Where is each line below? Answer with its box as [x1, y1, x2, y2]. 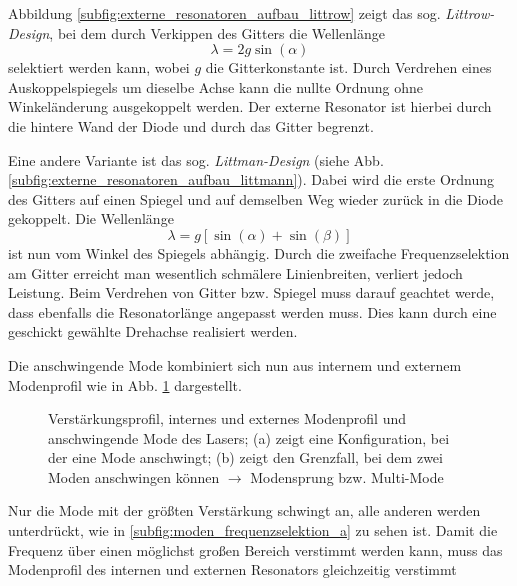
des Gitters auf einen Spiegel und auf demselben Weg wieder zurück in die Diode [8, 188, 503, 209]
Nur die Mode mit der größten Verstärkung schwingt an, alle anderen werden [8, 500, 481, 521]
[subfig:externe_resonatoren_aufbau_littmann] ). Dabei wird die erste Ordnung [8, 169, 495, 190]
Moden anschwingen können [48, 466, 220, 487]
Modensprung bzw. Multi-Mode [250, 466, 444, 487]
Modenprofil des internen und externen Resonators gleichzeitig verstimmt [8, 559, 457, 580]
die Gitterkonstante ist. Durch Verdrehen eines [205, 57, 492, 78]
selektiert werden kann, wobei [8, 57, 190, 78]
